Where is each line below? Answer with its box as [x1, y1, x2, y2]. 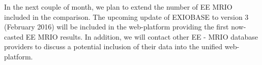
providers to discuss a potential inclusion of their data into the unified [4, 41, 223, 52]
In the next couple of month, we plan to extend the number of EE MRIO [4, 2, 232, 12]
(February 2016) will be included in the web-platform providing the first [4, 21, 229, 32]
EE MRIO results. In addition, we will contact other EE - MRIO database [25, 31, 258, 42]
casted [4, 31, 24, 42]
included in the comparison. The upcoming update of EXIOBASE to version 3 [4, 11, 249, 22]
